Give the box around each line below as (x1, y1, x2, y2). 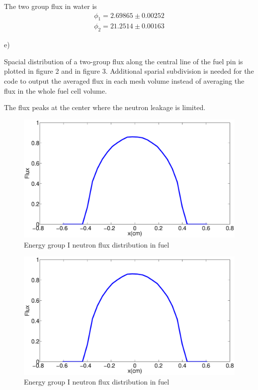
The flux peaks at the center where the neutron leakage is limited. (4, 102, 206, 113)
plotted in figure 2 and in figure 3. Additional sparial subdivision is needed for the (4, 66, 254, 76)
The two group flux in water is (4, 1, 97, 11)
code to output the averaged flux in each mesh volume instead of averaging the (4, 76, 245, 86)
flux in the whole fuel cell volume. (4, 85, 107, 96)
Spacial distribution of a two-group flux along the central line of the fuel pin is (4, 56, 243, 66)
